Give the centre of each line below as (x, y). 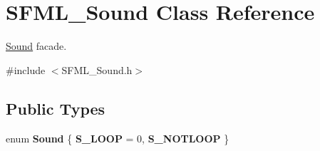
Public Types (56, 108)
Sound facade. (36, 46)
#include (26, 69)
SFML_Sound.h (97, 69)
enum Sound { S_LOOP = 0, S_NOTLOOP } (118, 138)
